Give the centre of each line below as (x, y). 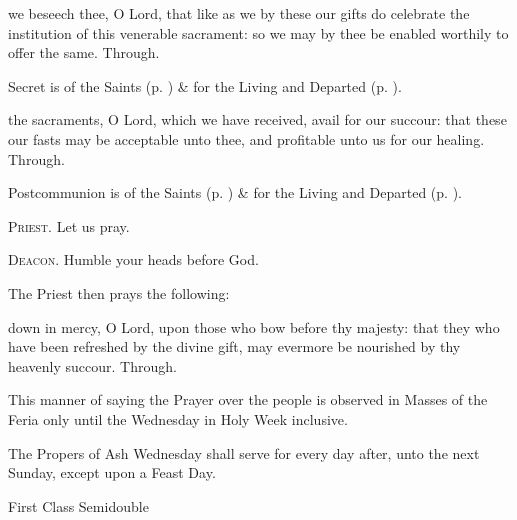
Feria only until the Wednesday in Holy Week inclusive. (178, 418)
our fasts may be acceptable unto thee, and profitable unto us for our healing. (246, 138)
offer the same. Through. (84, 52)
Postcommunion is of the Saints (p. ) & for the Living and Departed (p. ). (235, 192)
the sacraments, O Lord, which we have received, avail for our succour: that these (257, 119)
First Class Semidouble (78, 505)
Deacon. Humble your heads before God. (133, 259)
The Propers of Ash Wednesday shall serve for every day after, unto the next (244, 452)
